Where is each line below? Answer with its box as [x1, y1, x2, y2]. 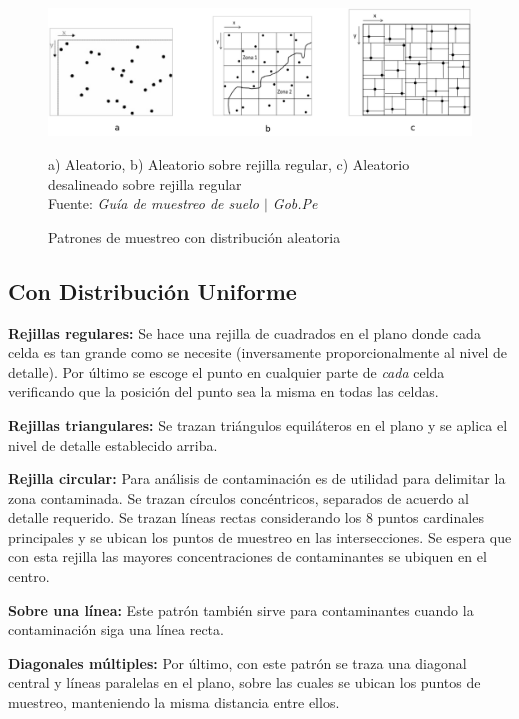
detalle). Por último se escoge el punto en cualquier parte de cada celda [8, 361, 445, 382]
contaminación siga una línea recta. [8, 619, 224, 640]
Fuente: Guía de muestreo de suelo [48, 193, 259, 214]
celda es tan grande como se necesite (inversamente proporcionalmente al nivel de [8, 342, 507, 363]
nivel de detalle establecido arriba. [8, 434, 218, 455]
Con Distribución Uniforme [8, 275, 297, 306]
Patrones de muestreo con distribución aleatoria [48, 226, 341, 247]
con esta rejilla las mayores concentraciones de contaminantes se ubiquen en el [8, 546, 487, 567]
